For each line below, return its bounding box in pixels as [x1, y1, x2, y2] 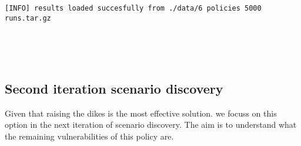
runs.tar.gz [5, 14, 51, 22]
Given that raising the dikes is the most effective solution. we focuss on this [5, 107, 277, 119]
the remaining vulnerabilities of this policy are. [5, 130, 174, 142]
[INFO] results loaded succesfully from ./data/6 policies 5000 [5, 4, 262, 12]
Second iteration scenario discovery [5, 79, 223, 97]
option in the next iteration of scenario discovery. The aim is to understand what [5, 118, 297, 131]
